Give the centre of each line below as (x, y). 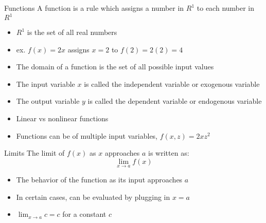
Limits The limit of (34, 153)
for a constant (84, 214)
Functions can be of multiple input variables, (87, 135)
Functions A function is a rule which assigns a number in (94, 8)
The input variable (46, 83)
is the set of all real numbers (72, 32)
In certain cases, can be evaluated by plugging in (93, 197)
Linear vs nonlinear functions (62, 118)
